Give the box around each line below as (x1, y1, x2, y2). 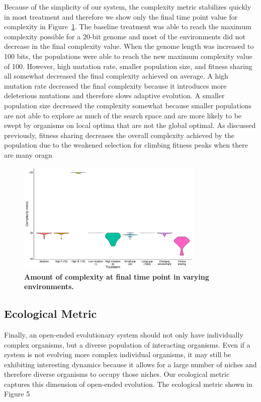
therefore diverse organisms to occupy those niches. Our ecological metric (4, 369, 230, 379)
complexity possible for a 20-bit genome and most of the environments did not (4, 31, 245, 41)
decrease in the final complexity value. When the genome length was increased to (4, 41, 254, 51)
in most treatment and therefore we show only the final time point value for (4, 11, 238, 22)
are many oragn (4, 149, 52, 160)
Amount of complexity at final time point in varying (24, 271, 209, 282)
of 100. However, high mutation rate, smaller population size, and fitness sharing (4, 60, 252, 71)
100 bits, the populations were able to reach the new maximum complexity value (4, 50, 252, 61)
